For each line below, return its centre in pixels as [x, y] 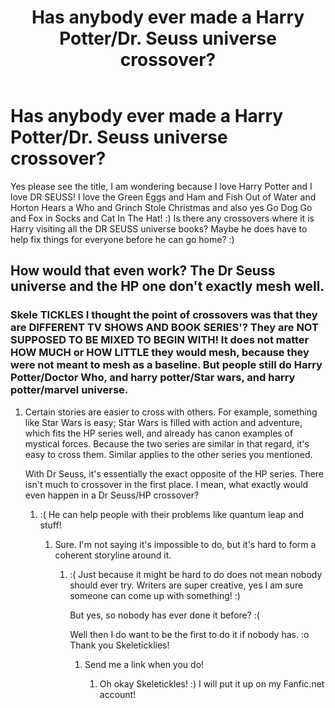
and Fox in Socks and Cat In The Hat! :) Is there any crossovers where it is [162, 218]
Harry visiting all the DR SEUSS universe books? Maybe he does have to [159, 228]
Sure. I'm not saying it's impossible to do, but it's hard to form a [185, 544]
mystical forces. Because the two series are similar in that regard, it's [167, 443]
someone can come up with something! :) [155, 595]
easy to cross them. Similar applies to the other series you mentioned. [168, 454]
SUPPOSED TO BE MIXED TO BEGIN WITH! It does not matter [160, 340]
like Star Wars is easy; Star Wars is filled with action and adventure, [163, 422]
